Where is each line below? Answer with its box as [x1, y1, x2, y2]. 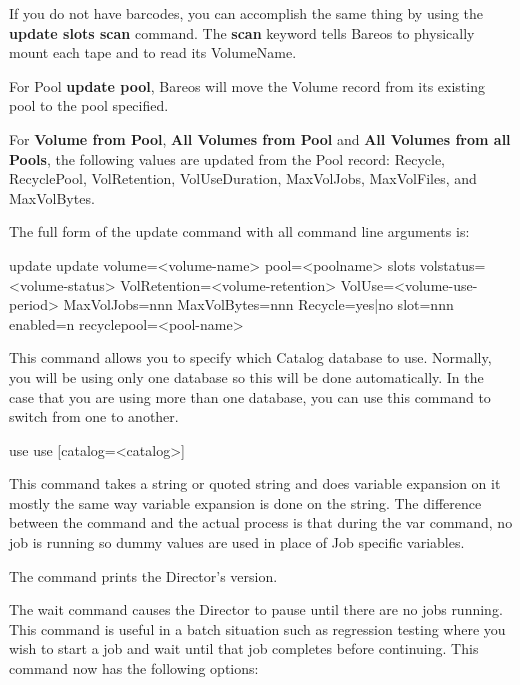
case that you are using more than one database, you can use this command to [9, 386, 491, 407]
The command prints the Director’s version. [9, 565, 278, 586]
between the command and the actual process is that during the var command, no [9, 512, 513, 533]
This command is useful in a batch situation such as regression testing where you [9, 618, 506, 639]
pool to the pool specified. [9, 95, 169, 116]
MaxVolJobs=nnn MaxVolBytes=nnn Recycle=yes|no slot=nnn [63, 294, 454, 315]
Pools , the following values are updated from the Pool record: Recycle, [9, 148, 445, 169]
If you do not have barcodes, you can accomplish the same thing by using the [9, 3, 483, 23]
